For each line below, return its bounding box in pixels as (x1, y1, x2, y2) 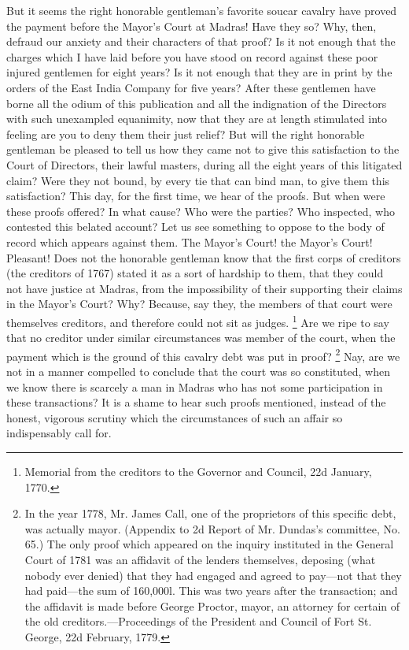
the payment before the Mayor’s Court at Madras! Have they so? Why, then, (6, 17, 377, 34)
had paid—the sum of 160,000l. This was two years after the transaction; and (24, 582, 398, 599)
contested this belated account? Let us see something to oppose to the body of (6, 218, 385, 235)
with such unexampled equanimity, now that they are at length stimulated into (6, 110, 387, 127)
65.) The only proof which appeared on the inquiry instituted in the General (24, 536, 394, 552)
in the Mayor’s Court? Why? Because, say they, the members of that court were (6, 295, 392, 312)
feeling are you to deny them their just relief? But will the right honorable (6, 125, 365, 142)
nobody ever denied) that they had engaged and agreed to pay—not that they (24, 566, 402, 583)
